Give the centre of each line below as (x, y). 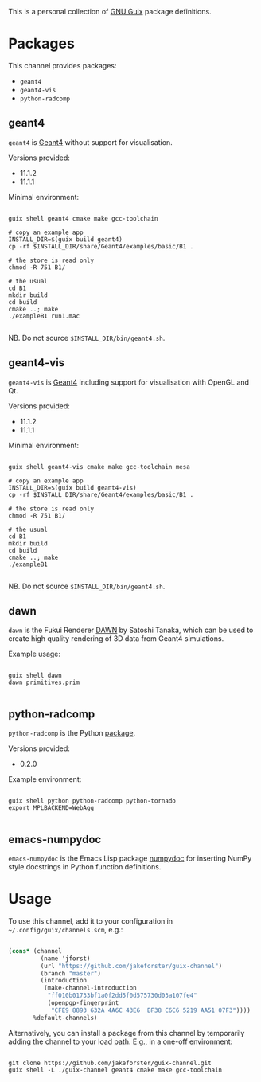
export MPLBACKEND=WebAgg (51, 808)
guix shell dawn (35, 676)
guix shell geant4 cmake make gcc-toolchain (83, 218)
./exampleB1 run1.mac (44, 316)
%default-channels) (65, 1018)
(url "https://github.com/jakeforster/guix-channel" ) (131, 966)
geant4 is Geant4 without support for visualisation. (90, 142)
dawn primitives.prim (44, 683)
